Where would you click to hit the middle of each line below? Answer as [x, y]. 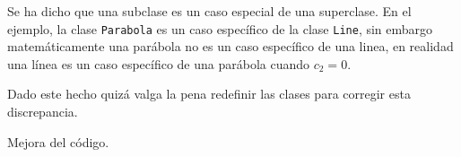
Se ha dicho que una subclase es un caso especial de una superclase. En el [209, 11]
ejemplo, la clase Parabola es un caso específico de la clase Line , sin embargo [220, 28]
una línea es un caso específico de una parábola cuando [159, 63]
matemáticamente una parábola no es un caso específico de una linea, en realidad [230, 46]
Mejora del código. [58, 141]
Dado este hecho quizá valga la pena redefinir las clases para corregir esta [209, 94]
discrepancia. [43, 112]
